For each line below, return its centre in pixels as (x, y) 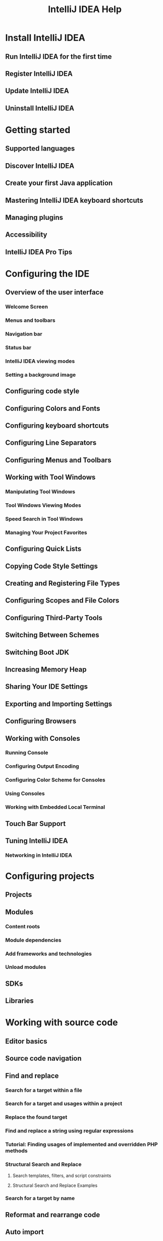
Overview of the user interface (55, 292)
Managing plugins (34, 217)
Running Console (27, 753)
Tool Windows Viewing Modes (43, 505)
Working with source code (62, 1023)
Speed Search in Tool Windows (44, 519)
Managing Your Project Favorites (46, 532)
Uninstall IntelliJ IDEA (40, 108)
